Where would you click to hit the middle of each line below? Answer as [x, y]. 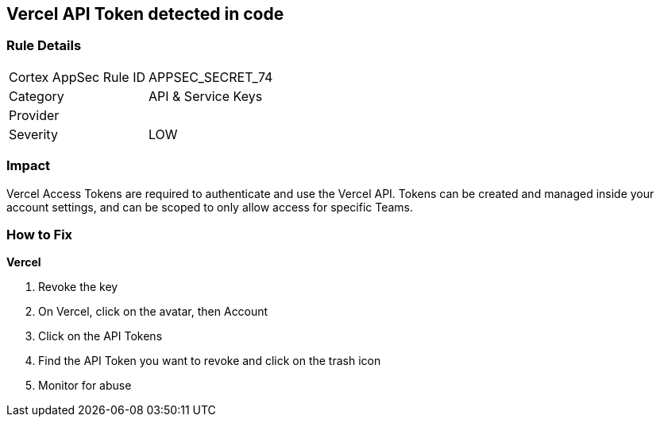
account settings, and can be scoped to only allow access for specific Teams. [210, 207]
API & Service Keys [206, 96]
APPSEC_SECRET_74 [211, 77]
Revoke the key [78, 287]
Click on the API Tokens [100, 336]
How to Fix [40, 234]
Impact [29, 166]
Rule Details [44, 46]
